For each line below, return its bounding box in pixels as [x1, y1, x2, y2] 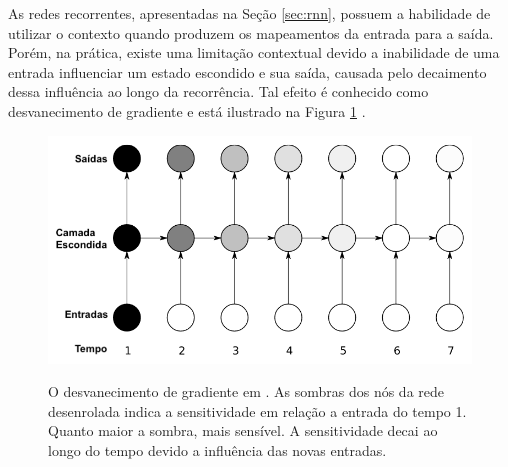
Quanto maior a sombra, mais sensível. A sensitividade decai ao [48, 420, 438, 441]
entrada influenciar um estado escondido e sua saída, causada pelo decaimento [8, 61, 487, 82]
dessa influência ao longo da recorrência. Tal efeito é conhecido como [8, 81, 429, 102]
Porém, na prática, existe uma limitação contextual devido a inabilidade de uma [8, 42, 500, 63]
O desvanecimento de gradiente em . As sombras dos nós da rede [48, 381, 445, 402]
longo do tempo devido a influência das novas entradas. [48, 439, 387, 460]
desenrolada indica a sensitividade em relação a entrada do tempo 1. [48, 400, 467, 421]
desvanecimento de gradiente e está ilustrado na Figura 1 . [8, 100, 366, 121]
